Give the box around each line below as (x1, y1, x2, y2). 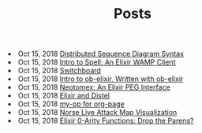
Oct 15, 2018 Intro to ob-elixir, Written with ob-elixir (18, 74, 184, 83)
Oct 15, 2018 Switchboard (18, 66, 101, 76)
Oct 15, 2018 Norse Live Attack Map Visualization (18, 108, 178, 117)
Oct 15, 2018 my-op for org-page (18, 99, 125, 109)
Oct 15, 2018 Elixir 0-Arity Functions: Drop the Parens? (18, 116, 195, 126)
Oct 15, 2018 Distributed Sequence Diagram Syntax (18, 49, 184, 59)
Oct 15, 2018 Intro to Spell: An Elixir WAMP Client (18, 57, 176, 67)
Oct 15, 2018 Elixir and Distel (18, 91, 110, 101)
